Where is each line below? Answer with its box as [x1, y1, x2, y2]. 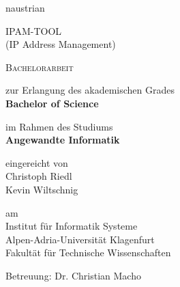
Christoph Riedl [5, 169, 72, 183]
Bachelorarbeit [5, 59, 74, 74]
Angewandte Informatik [5, 133, 120, 147]
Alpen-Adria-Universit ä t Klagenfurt [5, 232, 155, 246]
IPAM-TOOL [5, 23, 62, 38]
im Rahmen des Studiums [5, 119, 113, 133]
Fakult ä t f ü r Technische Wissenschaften [5, 245, 171, 260]
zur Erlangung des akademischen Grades [5, 83, 175, 97]
